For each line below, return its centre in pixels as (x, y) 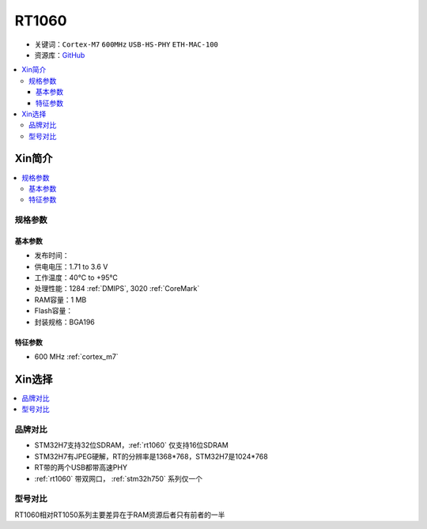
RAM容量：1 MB (60, 300)
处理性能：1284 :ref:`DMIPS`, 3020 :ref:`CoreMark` (117, 289)
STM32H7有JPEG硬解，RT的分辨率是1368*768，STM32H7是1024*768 (151, 456)
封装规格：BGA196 (64, 322)
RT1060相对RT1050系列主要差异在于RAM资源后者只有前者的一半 (120, 515)
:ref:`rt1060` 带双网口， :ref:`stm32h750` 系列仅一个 (119, 478)
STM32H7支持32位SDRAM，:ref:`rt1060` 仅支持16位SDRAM (132, 445)
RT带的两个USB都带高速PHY (81, 467)
